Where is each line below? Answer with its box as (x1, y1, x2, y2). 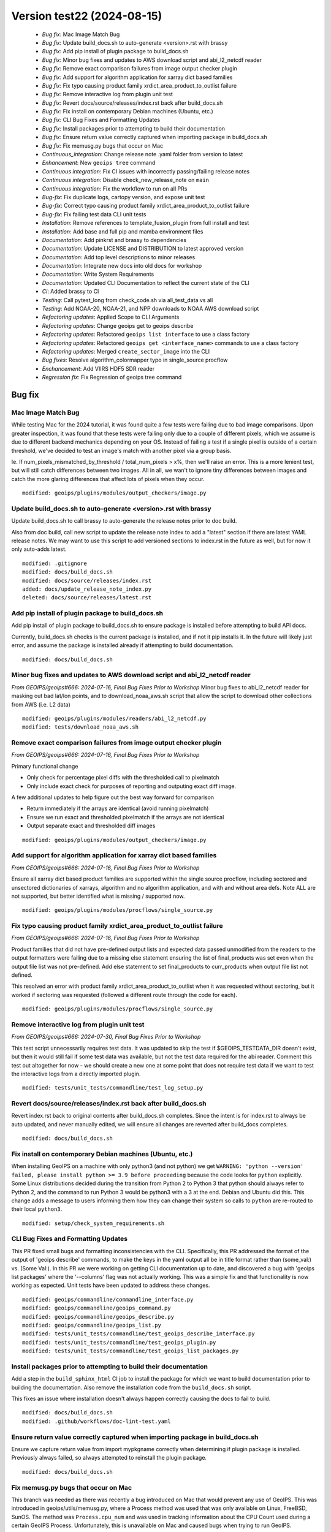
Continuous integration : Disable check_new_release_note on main (42, 176, 210, 184)
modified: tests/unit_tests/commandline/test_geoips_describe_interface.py (22, 1330, 255, 1337)
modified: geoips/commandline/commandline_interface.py (22, 1296, 194, 1303)
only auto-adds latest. (11, 545, 67, 553)
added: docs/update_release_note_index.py (22, 585, 152, 593)
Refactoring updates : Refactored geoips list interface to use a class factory (42, 331, 250, 338)
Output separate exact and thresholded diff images (26, 822, 156, 830)
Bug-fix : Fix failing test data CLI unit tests (42, 210, 146, 218)
